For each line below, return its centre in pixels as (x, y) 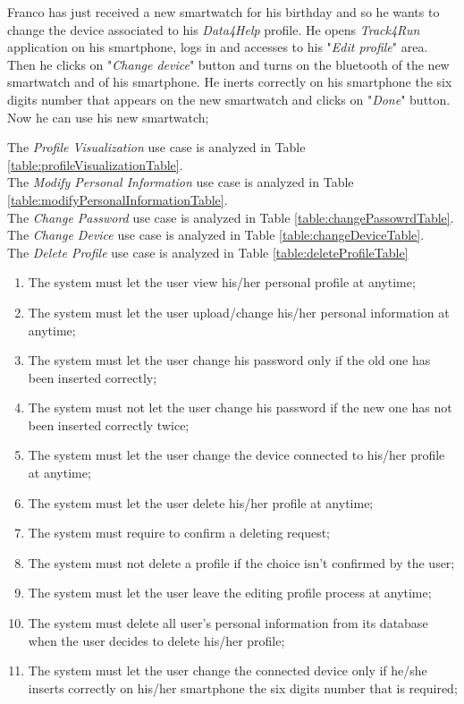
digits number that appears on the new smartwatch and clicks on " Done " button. (229, 99)
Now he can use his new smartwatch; (108, 117)
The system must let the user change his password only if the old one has (229, 360)
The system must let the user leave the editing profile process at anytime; (230, 593)
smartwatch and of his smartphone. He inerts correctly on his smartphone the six (230, 82)
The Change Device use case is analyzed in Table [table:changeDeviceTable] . (216, 235)
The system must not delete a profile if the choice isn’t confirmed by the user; (241, 562)
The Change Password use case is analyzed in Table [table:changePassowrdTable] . (231, 217)
